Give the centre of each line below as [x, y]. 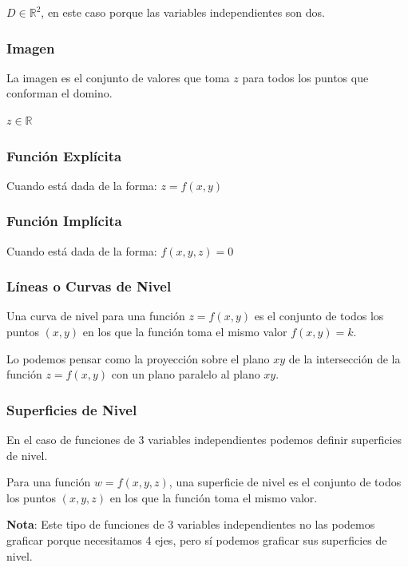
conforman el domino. [59, 93]
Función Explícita [64, 155]
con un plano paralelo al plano [186, 374]
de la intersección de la [345, 358]
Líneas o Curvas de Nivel [89, 286]
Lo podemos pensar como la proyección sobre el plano [138, 358]
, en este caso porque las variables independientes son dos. [183, 12]
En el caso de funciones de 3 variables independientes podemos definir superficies [204, 440]
